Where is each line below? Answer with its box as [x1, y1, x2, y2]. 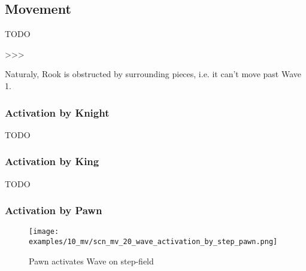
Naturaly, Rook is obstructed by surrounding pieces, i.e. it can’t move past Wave [5, 68, 302, 80]
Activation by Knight [5, 105, 110, 120]
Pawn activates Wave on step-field [29, 254, 154, 267]
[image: [29, 227, 59, 236]
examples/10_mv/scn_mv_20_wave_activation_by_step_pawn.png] [29, 237, 278, 246]
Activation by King [5, 154, 99, 169]
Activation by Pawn [5, 203, 102, 218]
